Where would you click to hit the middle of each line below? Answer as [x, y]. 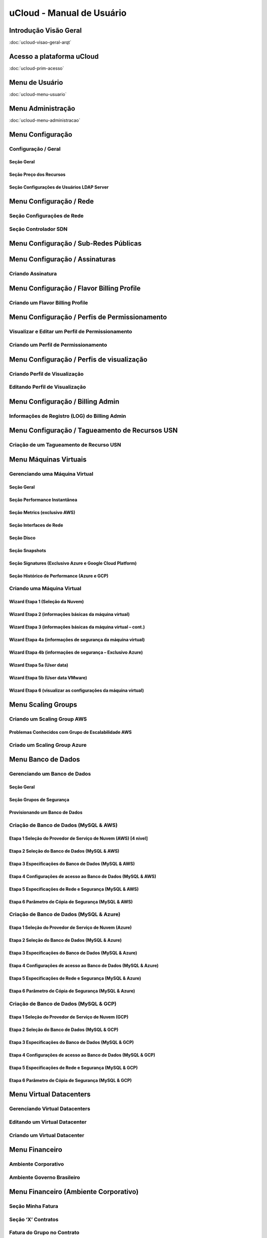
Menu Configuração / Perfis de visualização [78, 359]
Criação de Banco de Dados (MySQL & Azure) [65, 915]
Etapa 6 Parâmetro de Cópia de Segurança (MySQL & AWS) [71, 902]
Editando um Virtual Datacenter [48, 1122]
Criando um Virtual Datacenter [47, 1135]
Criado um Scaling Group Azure [48, 745]
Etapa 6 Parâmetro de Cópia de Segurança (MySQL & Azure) [72, 991]
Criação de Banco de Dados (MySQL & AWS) [64, 825]
